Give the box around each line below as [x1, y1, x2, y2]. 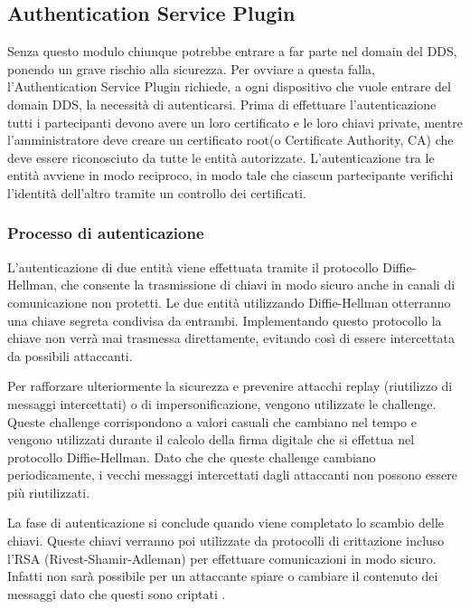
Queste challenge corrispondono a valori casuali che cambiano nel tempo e [7, 412, 417, 431]
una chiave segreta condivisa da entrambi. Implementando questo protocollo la [7, 310, 442, 329]
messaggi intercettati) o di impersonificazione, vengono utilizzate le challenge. [7, 394, 437, 413]
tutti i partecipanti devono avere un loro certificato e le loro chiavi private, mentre [7, 112, 463, 131]
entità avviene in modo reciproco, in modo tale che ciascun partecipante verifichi [7, 166, 454, 185]
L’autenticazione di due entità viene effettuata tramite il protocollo [7, 257, 379, 276]
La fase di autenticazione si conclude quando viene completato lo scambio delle [7, 513, 444, 532]
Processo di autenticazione [7, 222, 204, 244]
